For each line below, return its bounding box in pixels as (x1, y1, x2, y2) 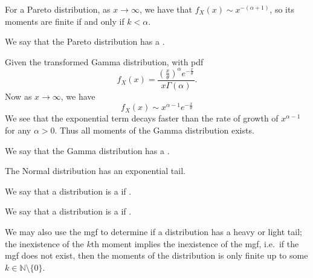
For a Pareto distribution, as (5, 3, 111, 15)
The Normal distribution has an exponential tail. (5, 164, 186, 177)
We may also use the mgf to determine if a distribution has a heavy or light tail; (5, 225, 302, 238)
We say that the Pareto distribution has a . (5, 35, 165, 48)
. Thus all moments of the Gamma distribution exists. (54, 124, 254, 137)
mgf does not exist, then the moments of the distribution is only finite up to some (5, 249, 308, 262)
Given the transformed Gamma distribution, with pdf (5, 55, 204, 68)
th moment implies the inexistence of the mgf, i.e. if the (91, 237, 299, 250)
